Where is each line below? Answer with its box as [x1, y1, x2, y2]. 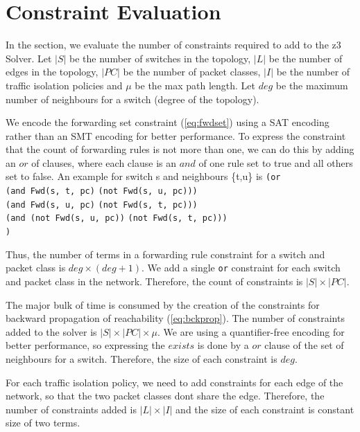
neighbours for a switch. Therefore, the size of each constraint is [6, 351, 277, 366]
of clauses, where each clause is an [31, 155, 176, 170]
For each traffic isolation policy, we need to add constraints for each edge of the [6, 375, 343, 389]
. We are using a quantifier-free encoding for [157, 324, 345, 339]
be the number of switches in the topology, [69, 51, 251, 65]
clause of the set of [264, 338, 344, 352]
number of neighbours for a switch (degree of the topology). [6, 91, 259, 106]
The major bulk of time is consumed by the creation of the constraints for [6, 297, 320, 312]
